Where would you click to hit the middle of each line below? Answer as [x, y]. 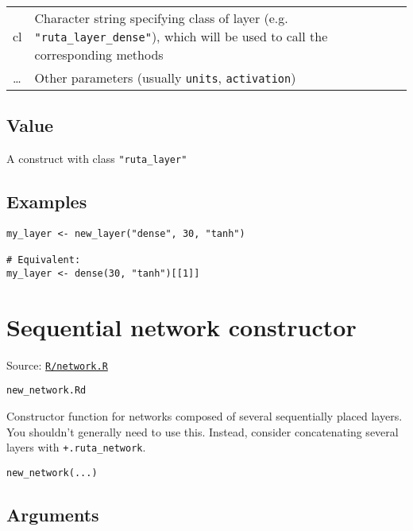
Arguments [53, 515]
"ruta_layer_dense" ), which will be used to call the [181, 36]
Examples [47, 202]
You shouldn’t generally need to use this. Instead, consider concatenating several [203, 431]
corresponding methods [99, 54]
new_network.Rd [46, 391]
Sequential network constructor [181, 326]
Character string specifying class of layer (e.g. [161, 18]
